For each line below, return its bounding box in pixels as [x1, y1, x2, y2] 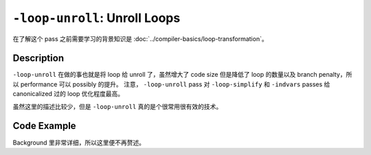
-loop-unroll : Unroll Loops [12, 10, 181, 25]
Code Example [12, 120, 76, 132]
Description [12, 52, 65, 64]
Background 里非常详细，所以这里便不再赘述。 [12, 138, 146, 147]
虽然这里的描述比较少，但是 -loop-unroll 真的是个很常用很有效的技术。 [12, 102, 223, 110]
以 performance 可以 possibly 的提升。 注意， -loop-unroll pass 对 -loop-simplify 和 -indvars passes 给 [12, 80, 330, 88]
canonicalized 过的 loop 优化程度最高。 [12, 90, 124, 98]
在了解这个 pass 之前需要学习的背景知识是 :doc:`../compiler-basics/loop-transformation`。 [12, 34, 268, 43]
